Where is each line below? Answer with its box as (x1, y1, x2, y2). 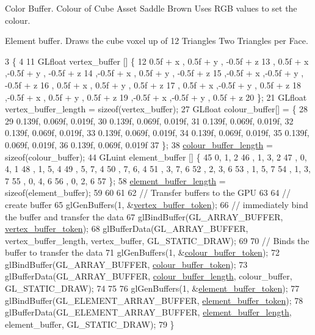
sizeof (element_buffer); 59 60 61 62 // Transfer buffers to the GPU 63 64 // (5, 186, 291, 199)
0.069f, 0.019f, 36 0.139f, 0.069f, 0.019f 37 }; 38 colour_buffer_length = (5, 138, 273, 151)
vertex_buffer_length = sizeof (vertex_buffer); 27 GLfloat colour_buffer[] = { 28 (5, 103, 308, 115)
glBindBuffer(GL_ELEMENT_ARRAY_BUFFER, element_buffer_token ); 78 (5, 294, 303, 306)
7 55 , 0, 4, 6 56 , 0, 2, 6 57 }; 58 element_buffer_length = (5, 174, 226, 187)
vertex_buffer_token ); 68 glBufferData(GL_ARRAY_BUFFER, (5, 222, 248, 235)
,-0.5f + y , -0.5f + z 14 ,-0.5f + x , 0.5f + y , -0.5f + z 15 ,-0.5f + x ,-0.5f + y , (5, 67, 304, 79)
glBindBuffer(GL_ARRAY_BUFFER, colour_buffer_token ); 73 (5, 258, 248, 270)
